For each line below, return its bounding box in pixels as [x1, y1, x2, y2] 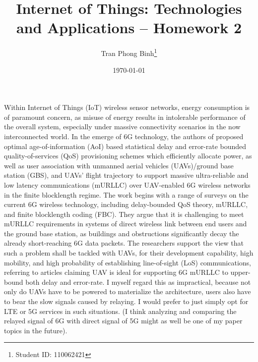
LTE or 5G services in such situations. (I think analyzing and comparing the [4, 306, 237, 316]
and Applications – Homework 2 [16, 17, 242, 38]
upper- [230, 267, 251, 277]
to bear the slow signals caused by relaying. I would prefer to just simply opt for [4, 296, 249, 307]
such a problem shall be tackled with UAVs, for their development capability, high [4, 248, 254, 258]
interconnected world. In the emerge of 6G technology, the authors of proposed [4, 131, 244, 141]
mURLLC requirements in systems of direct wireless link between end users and [4, 218, 247, 229]
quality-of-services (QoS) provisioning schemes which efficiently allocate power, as [4, 151, 252, 161]
